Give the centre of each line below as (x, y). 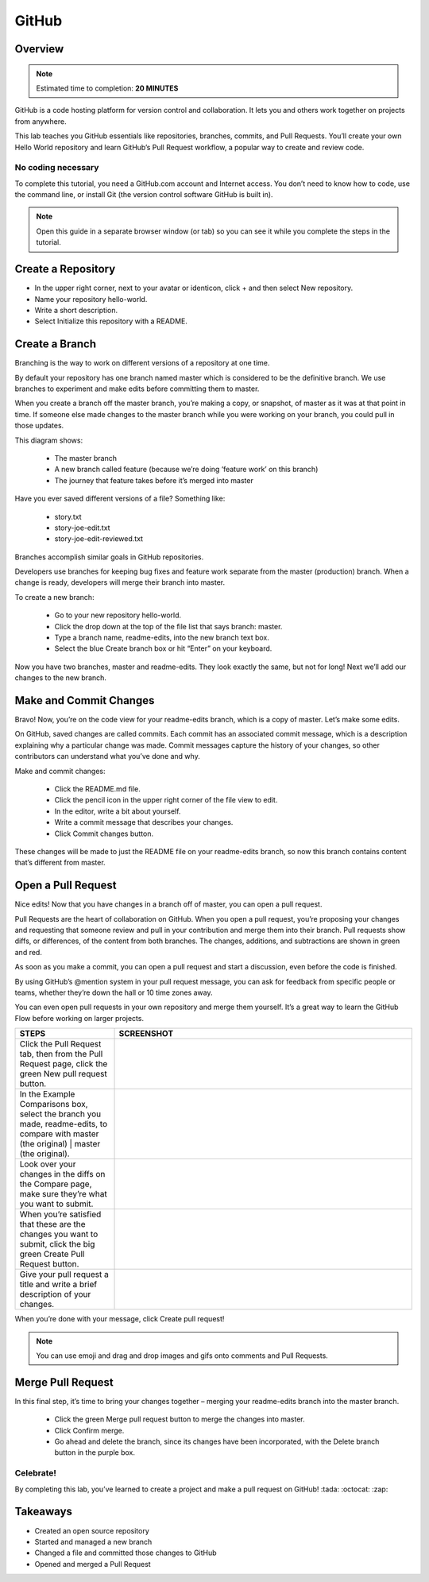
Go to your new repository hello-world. (118, 615)
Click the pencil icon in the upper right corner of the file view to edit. (166, 800)
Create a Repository (65, 269)
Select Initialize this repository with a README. (111, 321)
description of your (55, 1294)
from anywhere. (41, 121)
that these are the (53, 1224)
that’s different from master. (60, 863)
